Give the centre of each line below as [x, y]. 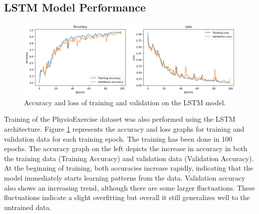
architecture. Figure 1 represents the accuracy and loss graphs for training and [124, 129]
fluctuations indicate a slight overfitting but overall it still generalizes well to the [127, 197]
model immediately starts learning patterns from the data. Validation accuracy [125, 178]
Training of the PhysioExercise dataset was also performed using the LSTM [120, 119]
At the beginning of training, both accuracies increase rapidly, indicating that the [129, 168]
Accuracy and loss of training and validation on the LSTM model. [125, 102]
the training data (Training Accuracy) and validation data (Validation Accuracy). [129, 158]
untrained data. [28, 207]
